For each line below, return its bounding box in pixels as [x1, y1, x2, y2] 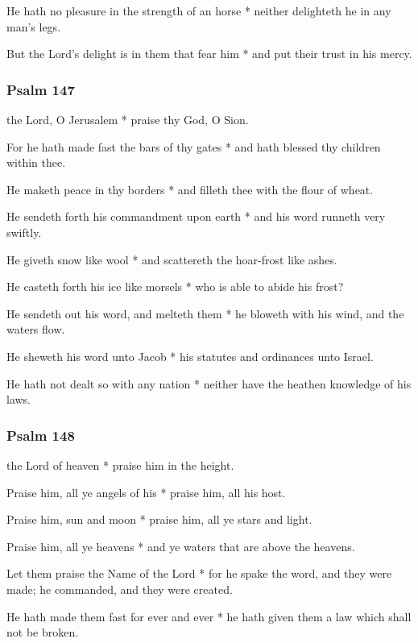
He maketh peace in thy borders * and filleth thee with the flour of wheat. [6, 180, 374, 197]
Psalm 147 [6, 79, 75, 99]
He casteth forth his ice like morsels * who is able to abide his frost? [6, 278, 344, 295]
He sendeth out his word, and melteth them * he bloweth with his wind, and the [6, 305, 404, 321]
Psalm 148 [6, 425, 75, 445]
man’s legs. [6, 18, 61, 35]
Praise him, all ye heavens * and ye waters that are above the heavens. [6, 537, 355, 554]
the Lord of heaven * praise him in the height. [6, 456, 234, 473]
